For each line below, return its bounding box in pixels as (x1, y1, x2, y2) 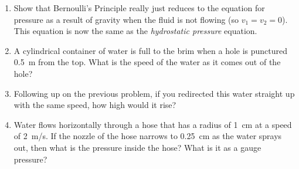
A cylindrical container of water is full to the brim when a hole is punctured (13, 44, 288, 56)
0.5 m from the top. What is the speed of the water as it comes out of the (13, 56, 281, 68)
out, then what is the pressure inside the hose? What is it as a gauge (13, 141, 261, 153)
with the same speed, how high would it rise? (13, 99, 176, 111)
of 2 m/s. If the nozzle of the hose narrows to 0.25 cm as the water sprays (13, 130, 282, 142)
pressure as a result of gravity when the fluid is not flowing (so (13, 13, 239, 25)
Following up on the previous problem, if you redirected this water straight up (13, 87, 295, 99)
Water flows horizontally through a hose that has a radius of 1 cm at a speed (13, 118, 292, 130)
